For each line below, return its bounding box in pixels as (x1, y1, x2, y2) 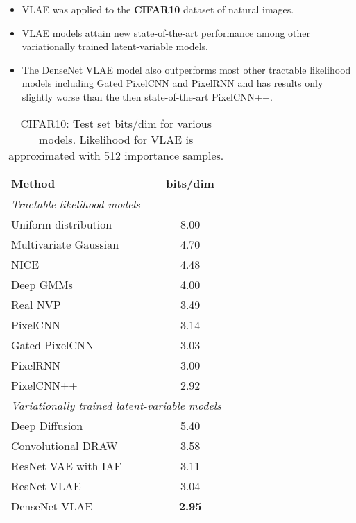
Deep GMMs (11, 276, 73, 292)
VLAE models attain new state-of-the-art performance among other (22, 25, 311, 40)
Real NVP (11, 296, 61, 313)
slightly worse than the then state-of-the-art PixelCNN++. (22, 89, 273, 103)
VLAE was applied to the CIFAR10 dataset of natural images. (22, 2, 294, 16)
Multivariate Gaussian (11, 235, 119, 252)
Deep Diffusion (11, 417, 83, 433)
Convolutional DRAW (11, 437, 118, 454)
